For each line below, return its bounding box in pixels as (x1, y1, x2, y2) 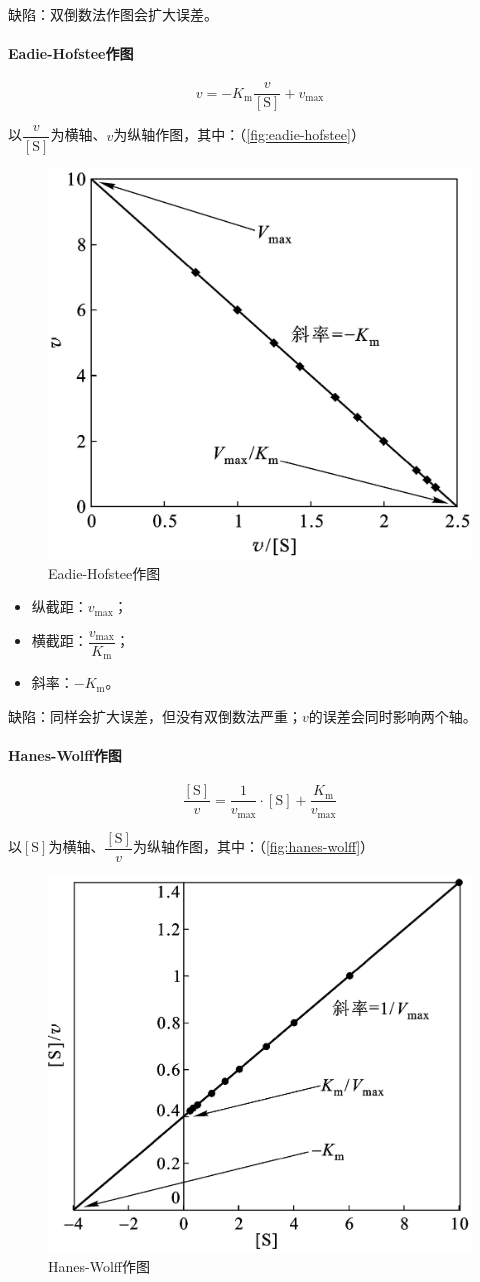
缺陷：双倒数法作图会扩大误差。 (8, 4, 218, 24)
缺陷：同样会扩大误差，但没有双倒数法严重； (8, 705, 302, 726)
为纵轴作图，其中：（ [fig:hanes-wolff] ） (132, 836, 375, 857)
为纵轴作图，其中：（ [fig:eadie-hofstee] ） (113, 124, 365, 145)
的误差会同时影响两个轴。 (308, 705, 477, 726)
